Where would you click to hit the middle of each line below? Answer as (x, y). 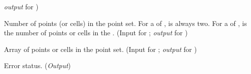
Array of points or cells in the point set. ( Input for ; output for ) (100, 49)
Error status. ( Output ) (38, 65)
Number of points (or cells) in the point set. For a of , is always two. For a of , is (125, 23)
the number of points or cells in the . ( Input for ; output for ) (96, 33)
